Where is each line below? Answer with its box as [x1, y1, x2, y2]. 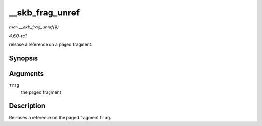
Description [9, 102, 46, 110]
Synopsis [9, 55, 38, 63]
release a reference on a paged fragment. [9, 42, 93, 48]
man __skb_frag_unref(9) [9, 24, 59, 30]
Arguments [9, 70, 44, 78]
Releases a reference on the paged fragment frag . [9, 114, 112, 120]
